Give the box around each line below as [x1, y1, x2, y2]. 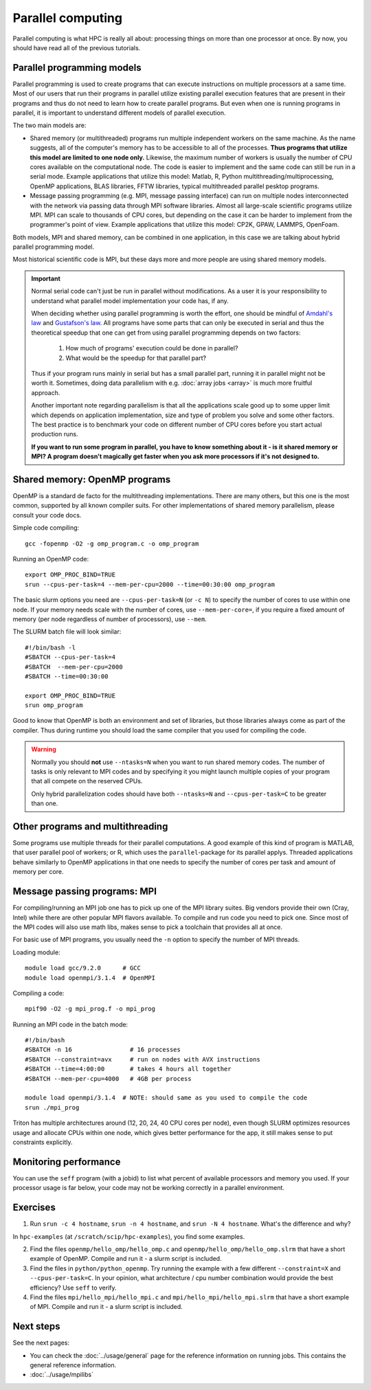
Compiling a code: [12, 989, 65, 997]
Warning [31, 746, 56, 754]
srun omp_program [25, 702, 83, 709]
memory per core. [12, 868, 64, 876]
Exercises [12, 1202, 56, 1213]
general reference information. [30, 1361, 117, 1369]
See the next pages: [12, 1338, 70, 1347]
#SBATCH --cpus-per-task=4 [25, 653, 116, 661]
